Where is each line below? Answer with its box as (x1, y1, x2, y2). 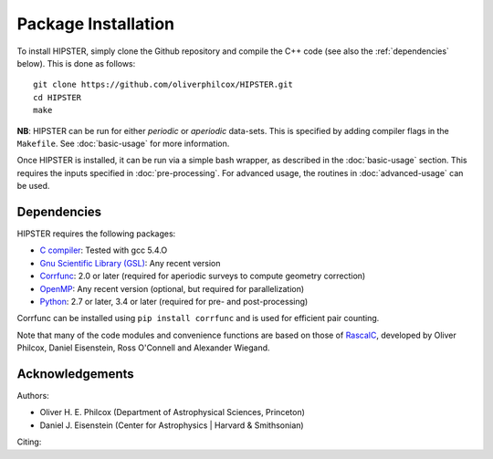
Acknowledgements (16, 366, 134, 381)
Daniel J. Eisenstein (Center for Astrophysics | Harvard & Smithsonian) (39, 420, 305, 431)
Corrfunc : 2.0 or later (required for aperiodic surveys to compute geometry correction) (39, 270, 366, 282)
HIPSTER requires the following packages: (16, 228, 176, 239)
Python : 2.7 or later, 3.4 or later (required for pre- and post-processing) (39, 296, 309, 307)
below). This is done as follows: (16, 57, 136, 68)
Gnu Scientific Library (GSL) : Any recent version (39, 257, 221, 268)
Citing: (16, 436, 42, 447)
